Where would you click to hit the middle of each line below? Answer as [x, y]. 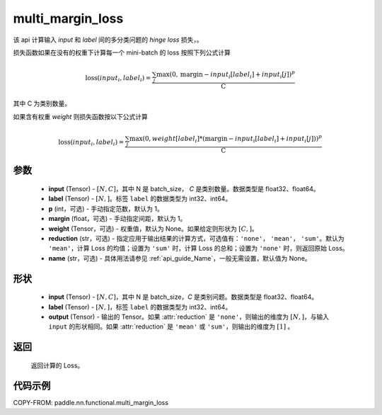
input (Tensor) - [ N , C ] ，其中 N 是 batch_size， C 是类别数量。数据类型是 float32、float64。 [184, 189]
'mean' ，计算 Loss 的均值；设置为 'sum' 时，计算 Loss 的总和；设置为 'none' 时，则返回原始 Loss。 [199, 249]
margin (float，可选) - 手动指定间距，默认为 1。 [117, 219]
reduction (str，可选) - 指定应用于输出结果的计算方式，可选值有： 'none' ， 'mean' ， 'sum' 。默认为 [196, 238]
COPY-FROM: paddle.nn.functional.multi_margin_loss [91, 402]
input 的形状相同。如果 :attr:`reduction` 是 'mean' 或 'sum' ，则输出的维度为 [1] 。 [171, 326]
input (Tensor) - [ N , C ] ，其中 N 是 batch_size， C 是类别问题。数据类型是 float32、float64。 [183, 297]
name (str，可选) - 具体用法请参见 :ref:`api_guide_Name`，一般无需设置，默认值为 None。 [180, 258]
